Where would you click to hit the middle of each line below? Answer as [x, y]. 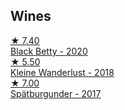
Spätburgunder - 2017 [56, 93]
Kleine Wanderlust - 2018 [62, 72]
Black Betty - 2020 [49, 51]
